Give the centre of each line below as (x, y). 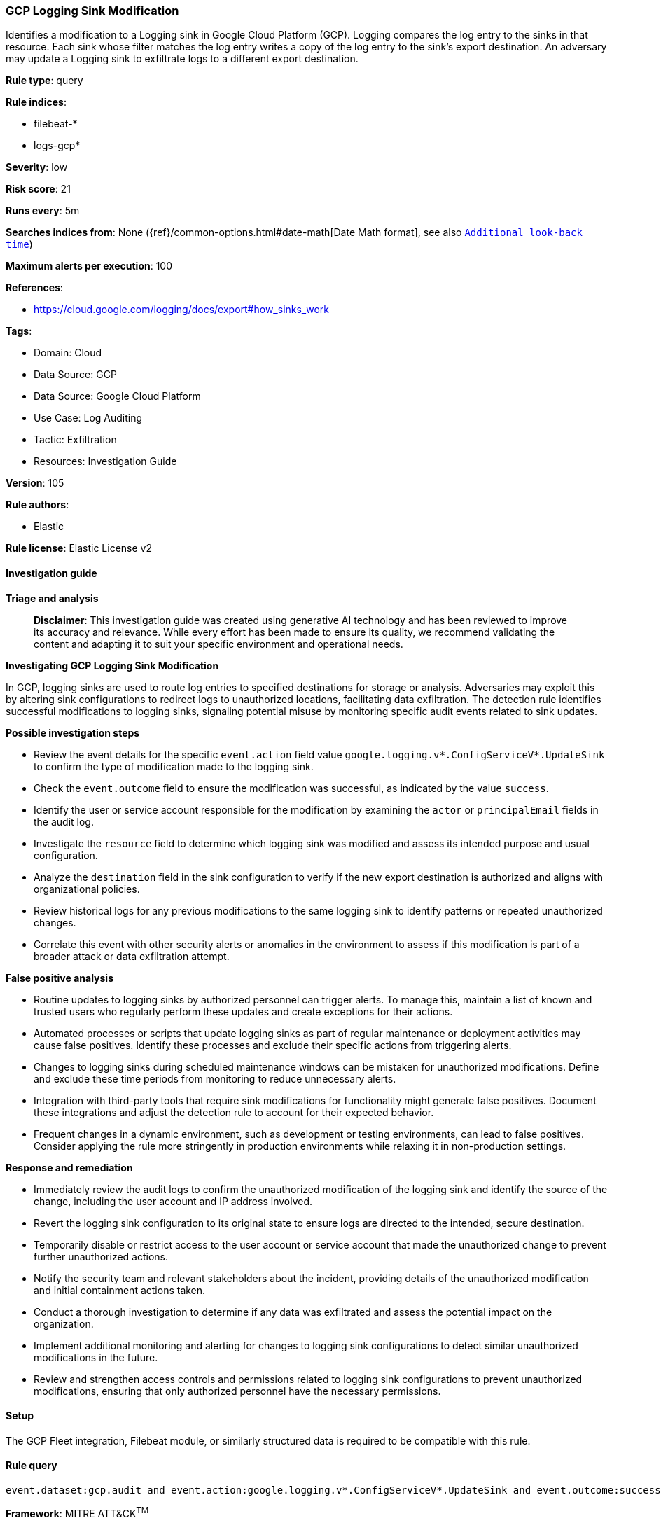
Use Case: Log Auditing (88, 418)
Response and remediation (69, 1167)
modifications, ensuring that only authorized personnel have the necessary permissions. (237, 1391)
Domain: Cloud (68, 353)
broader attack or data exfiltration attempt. (132, 956)
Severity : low (37, 167)
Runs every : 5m (43, 211)
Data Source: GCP (75, 375)
